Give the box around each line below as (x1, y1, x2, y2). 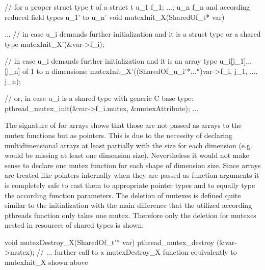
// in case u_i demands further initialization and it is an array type (5, 56, 217, 66)
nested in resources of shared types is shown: (5, 220, 144, 230)
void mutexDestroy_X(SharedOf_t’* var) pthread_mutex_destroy (5, 236, 215, 247)
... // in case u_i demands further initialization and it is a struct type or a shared (5, 29, 261, 39)
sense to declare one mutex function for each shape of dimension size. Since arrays (5, 159, 261, 170)
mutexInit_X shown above (5, 257, 88, 267)
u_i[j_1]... (219, 56, 252, 66)
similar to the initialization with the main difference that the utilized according (5, 200, 252, 210)
